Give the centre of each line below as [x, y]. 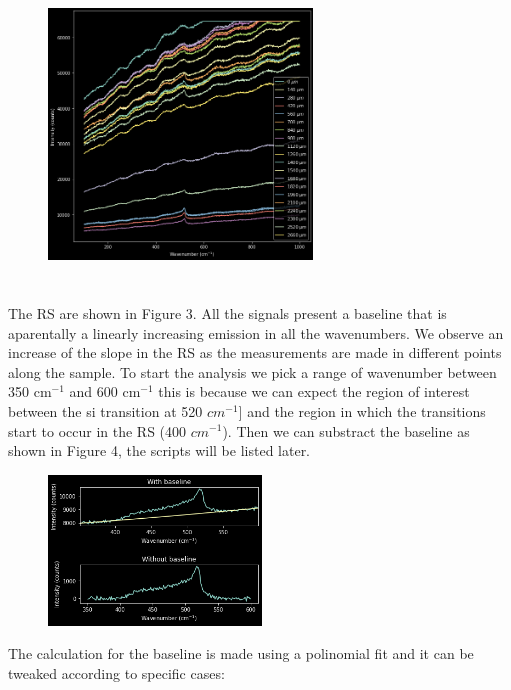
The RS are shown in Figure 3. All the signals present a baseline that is [227, 312]
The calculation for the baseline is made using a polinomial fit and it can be [241, 653]
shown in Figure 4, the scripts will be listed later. [159, 450]
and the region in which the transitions [366, 410]
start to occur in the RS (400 [97, 430]
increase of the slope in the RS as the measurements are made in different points [255, 352]
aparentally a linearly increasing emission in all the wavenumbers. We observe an [256, 332]
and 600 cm [105, 391]
